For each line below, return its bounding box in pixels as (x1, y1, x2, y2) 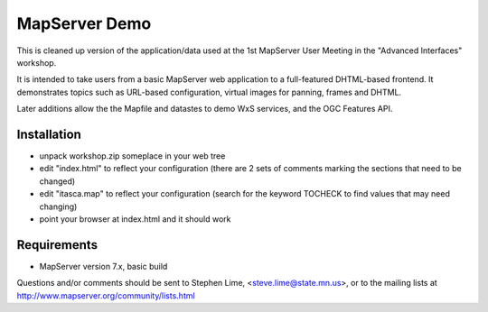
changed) (39, 176, 76, 187)
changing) (39, 201, 78, 212)
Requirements (16, 237, 99, 252)
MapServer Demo (16, 14, 152, 33)
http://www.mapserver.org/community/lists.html (16, 289, 195, 301)
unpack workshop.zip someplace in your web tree (39, 151, 226, 161)
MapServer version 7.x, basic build (39, 261, 168, 271)
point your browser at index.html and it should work (39, 213, 231, 225)
